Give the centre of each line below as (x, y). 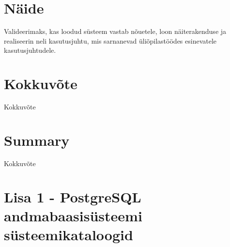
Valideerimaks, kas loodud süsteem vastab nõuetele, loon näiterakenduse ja (115, 31)
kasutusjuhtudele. (30, 50)
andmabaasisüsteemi (73, 215)
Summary (37, 140)
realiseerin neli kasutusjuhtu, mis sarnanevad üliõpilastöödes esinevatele (110, 40)
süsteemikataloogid (69, 234)
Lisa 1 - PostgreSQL (73, 196)
